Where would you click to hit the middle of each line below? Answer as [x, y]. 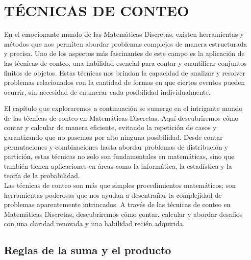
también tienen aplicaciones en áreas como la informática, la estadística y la [118, 166]
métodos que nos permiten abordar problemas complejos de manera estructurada [125, 43]
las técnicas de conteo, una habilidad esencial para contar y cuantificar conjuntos [125, 63]
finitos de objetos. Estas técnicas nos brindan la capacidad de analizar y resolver [125, 72]
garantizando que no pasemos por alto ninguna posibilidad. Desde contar [113, 137]
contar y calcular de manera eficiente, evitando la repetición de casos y [110, 127]
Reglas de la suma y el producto [88, 250]
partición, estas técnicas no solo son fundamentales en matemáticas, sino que [119, 156]
